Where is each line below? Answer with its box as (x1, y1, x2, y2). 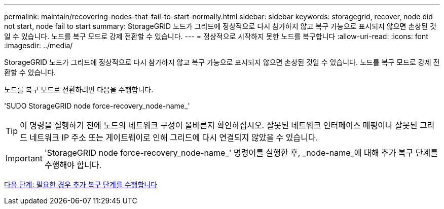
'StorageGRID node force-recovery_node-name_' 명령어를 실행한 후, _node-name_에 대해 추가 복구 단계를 (44, 148, 438, 158)
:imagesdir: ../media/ (4, 41, 73, 50)
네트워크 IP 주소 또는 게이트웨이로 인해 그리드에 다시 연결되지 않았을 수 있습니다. (29, 132, 318, 143)
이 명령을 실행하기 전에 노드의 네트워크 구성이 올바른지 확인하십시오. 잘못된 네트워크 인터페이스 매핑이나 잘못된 (20, 120, 418, 130)
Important (6, 153, 43, 163)
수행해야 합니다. (44, 160, 102, 170)
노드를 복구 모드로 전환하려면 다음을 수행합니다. (4, 85, 154, 94)
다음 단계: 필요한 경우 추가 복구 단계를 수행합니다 (4, 180, 158, 189)
